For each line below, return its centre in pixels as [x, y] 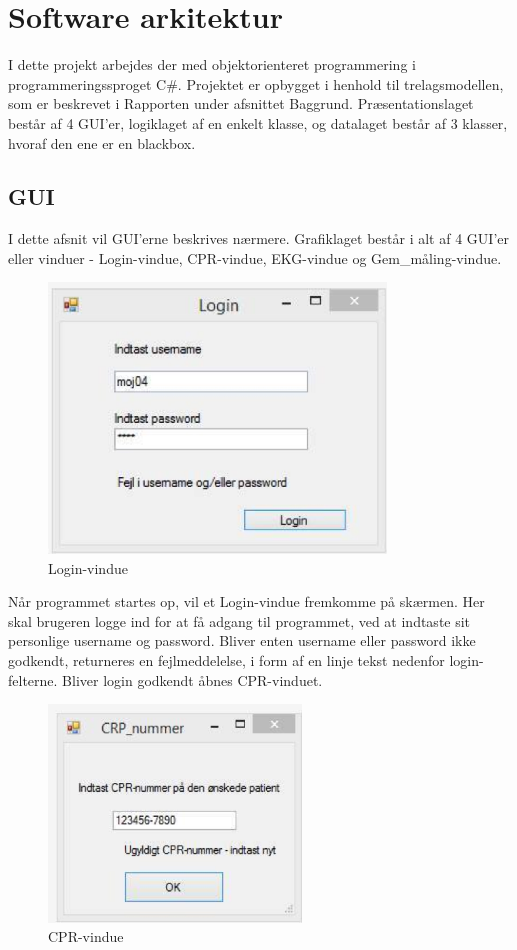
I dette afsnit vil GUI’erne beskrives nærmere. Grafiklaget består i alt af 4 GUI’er [258, 238]
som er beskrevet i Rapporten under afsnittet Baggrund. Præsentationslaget [241, 103]
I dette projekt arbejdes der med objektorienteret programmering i [212, 64]
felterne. [33, 679]
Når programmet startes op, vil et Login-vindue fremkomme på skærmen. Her [246, 601]
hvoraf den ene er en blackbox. [102, 142]
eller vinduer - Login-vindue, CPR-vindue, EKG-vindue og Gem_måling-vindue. [255, 257]
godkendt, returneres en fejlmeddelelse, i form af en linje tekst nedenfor [226, 659]
